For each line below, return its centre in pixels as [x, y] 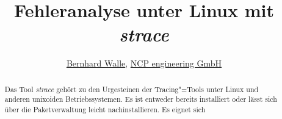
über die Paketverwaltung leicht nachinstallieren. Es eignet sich [105, 110]
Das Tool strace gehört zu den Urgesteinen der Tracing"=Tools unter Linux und [132, 89]
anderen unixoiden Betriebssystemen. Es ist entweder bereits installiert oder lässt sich [141, 99]
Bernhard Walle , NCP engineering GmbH [144, 63]
